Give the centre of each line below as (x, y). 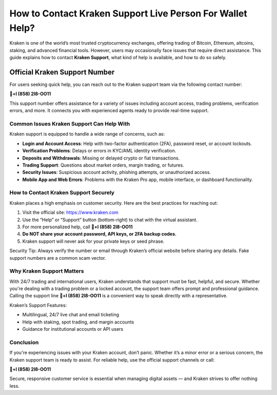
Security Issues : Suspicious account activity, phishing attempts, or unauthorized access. (117, 172)
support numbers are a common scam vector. (58, 258)
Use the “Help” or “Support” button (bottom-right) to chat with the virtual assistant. (110, 220)
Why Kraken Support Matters (47, 271)
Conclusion (24, 342)
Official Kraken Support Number (62, 72)
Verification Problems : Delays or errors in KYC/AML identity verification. (99, 151)
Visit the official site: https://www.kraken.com (71, 212)
